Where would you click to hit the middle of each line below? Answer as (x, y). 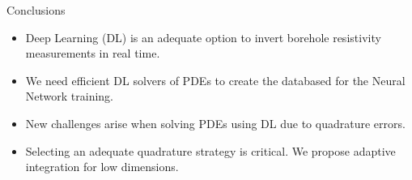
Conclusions (36, 10)
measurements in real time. (93, 53)
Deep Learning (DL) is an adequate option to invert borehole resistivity (203, 37)
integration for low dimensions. (102, 167)
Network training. (70, 96)
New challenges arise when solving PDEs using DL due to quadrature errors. (215, 123)
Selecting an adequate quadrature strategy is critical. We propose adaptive (210, 150)
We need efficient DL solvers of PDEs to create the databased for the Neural (215, 80)
